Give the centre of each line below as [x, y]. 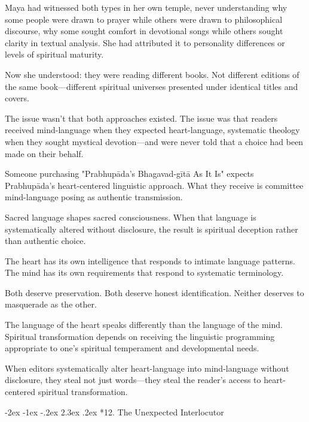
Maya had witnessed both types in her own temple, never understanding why [146, 7]
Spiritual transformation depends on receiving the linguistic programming [140, 336]
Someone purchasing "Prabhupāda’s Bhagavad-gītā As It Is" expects [129, 174]
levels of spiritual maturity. [54, 54]
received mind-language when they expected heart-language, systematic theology [152, 130]
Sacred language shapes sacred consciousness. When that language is [131, 217]
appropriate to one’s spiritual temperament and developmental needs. [132, 348]
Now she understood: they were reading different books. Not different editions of [152, 74]
